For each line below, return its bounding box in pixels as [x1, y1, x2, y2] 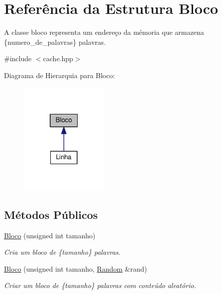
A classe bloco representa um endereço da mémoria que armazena [4, 27, 204, 37]
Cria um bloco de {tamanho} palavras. [4, 247, 121, 257]
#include [4, 53, 32, 64]
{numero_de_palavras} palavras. [4, 36, 106, 47]
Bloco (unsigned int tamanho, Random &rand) [4, 263, 147, 274]
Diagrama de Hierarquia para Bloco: [4, 70, 115, 80]
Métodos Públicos [4, 206, 98, 222]
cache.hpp [43, 53, 73, 64]
